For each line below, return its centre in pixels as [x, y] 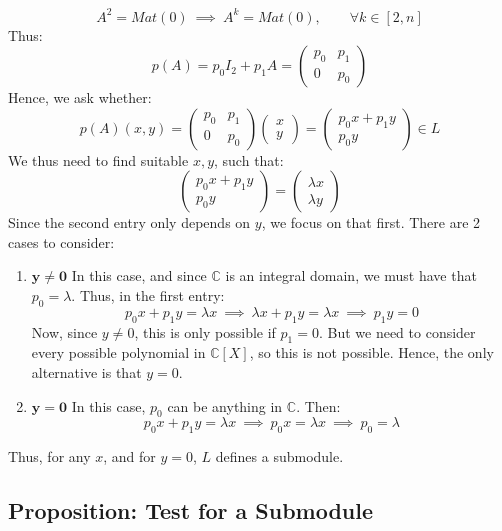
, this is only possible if [205, 331]
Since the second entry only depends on [129, 222]
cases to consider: [61, 241]
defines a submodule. [279, 456]
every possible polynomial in [118, 352]
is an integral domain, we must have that [351, 275]
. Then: [318, 405]
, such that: [249, 159]
